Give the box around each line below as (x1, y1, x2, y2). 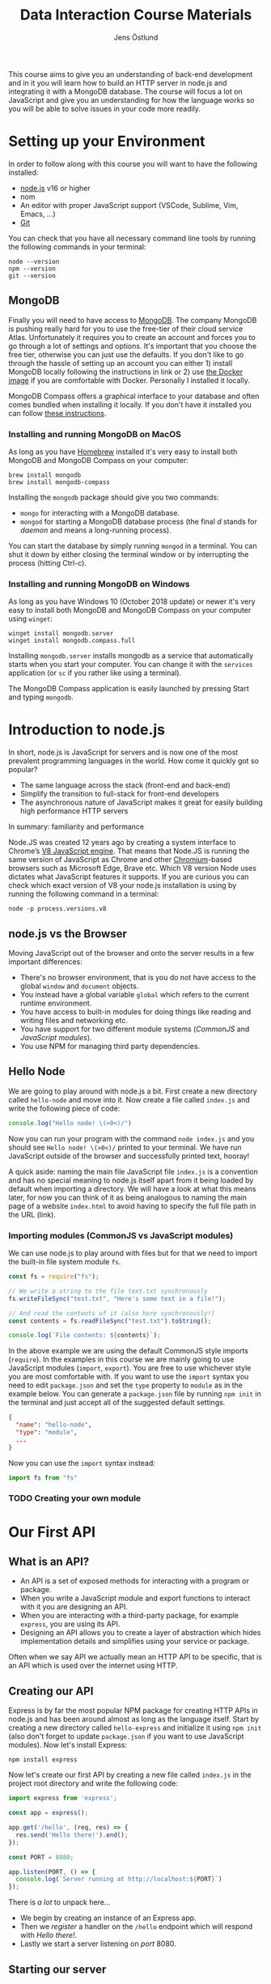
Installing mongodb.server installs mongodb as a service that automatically (8, 651, 254, 661)
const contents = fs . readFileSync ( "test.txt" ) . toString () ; (8, 1317, 212, 1325)
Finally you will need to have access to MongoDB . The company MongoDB (8, 315, 257, 325)
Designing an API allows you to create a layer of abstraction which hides (19, 1628, 261, 1638)
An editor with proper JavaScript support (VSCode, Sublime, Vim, (19, 200, 239, 210)
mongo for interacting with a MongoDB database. (19, 508, 180, 517)
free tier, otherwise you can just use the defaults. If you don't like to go (8, 350, 244, 359)
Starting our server (8, 1962, 107, 1976)
